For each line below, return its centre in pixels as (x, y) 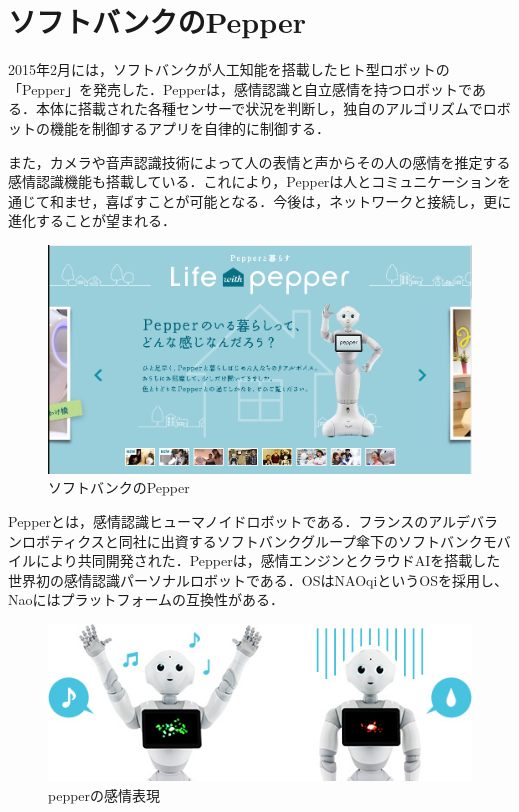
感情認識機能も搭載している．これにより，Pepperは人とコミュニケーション (253, 181)
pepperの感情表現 (104, 794)
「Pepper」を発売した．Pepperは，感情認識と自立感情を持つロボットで (240, 88)
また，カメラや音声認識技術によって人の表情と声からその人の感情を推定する (259, 161)
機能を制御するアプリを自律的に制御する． (189, 127)
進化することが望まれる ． (92, 220)
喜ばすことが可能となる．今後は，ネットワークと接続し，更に (308, 200)
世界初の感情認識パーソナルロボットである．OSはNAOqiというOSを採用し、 (258, 579)
